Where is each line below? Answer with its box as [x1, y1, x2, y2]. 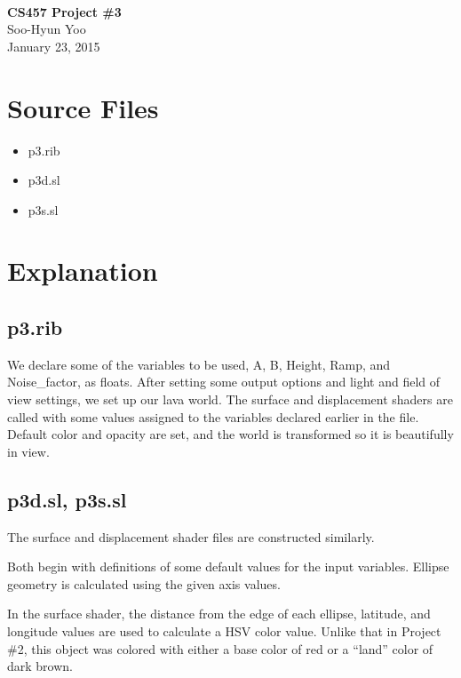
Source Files [7, 89, 159, 125]
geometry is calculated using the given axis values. [7, 574, 281, 593]
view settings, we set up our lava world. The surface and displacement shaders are [7, 390, 453, 409]
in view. [7, 442, 50, 460]
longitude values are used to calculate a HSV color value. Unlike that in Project [7, 622, 441, 640]
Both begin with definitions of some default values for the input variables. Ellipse [7, 557, 449, 576]
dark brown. [7, 657, 73, 675]
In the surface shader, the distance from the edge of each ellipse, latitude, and [7, 604, 431, 623]
